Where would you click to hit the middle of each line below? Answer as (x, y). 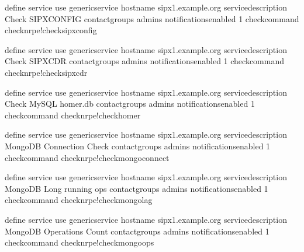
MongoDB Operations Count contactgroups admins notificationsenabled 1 (137, 231)
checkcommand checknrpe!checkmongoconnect (87, 157)
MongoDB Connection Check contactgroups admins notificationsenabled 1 (138, 146)
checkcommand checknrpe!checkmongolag (79, 200)
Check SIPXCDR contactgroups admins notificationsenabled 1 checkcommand (145, 61)
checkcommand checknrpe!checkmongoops (80, 242)
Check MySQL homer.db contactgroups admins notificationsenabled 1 (130, 104)
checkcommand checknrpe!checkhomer (73, 115)
